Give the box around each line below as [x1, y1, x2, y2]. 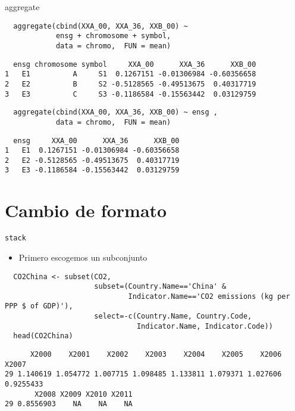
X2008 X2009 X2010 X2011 [34, 390, 133, 398]
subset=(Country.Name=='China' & [94, 282, 227, 291]
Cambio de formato [5, 198, 167, 223]
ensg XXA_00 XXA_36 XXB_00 [13, 136, 180, 145]
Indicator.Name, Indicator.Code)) [136, 322, 274, 330]
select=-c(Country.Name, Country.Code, [94, 312, 252, 321]
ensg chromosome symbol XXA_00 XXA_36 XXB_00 [13, 60, 256, 69]
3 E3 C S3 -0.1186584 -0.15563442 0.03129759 [5, 89, 256, 98]
